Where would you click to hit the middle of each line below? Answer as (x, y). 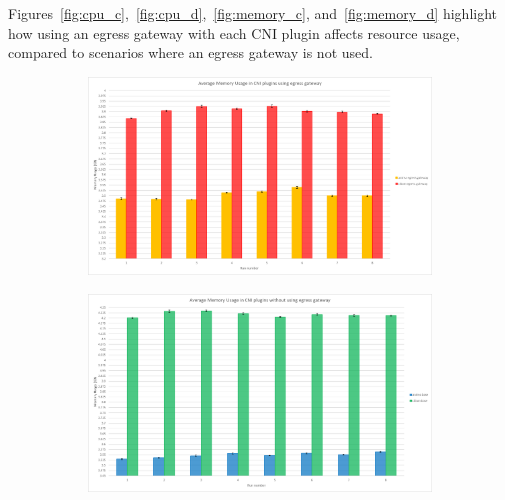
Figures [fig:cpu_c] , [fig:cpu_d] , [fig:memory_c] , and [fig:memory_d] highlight (253, 13)
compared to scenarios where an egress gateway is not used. (190, 52)
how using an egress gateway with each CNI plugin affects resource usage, (234, 32)
